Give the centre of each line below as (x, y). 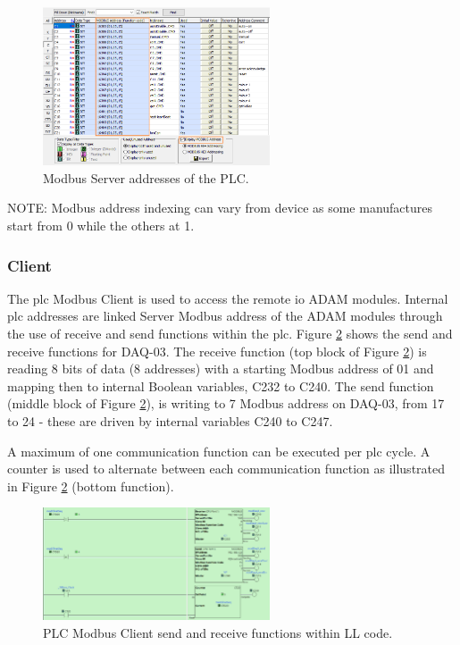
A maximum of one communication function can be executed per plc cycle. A (219, 451)
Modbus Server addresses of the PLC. (146, 177)
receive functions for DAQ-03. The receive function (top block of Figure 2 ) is (217, 351)
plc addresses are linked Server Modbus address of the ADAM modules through (225, 316)
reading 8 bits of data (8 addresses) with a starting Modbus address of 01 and (221, 369)
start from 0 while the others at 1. (101, 226)
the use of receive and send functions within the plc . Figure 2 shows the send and (230, 334)
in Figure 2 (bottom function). (91, 486)
